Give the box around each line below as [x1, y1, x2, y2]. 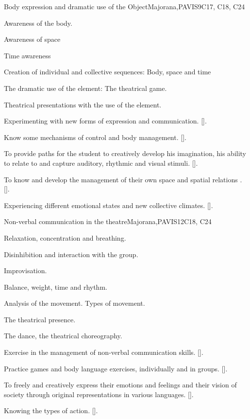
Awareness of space [4, 34, 61, 44]
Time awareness [4, 50, 51, 60]
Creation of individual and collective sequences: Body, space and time [4, 67, 211, 77]
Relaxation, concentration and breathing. [4, 232, 126, 243]
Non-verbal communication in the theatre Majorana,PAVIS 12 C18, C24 [4, 216, 212, 227]
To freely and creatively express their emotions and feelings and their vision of [4, 380, 237, 390]
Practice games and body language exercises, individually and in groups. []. [4, 363, 228, 373]
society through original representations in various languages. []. [4, 389, 194, 399]
